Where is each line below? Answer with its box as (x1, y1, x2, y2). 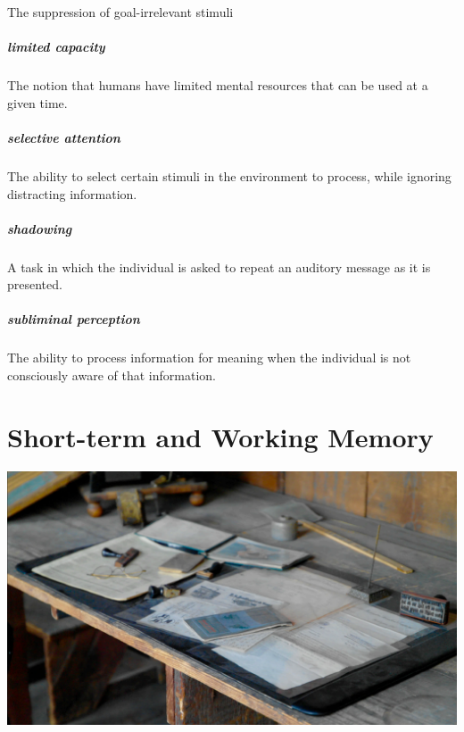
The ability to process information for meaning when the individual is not (7, 348, 411, 367)
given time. (7, 93, 68, 112)
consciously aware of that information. (7, 366, 216, 384)
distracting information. (7, 184, 137, 203)
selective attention (7, 128, 120, 146)
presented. (7, 275, 62, 294)
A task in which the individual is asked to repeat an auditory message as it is (7, 257, 431, 276)
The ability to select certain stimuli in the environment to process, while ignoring (7, 166, 452, 185)
